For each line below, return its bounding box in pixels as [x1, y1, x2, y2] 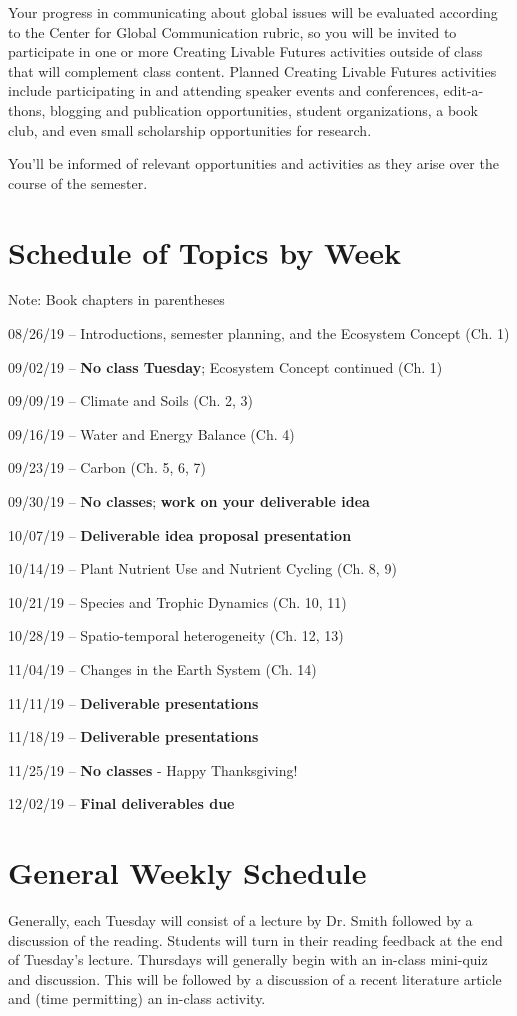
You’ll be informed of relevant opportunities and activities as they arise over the [8, 153, 499, 174]
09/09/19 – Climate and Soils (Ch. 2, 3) [8, 390, 254, 411]
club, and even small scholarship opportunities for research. [8, 119, 372, 140]
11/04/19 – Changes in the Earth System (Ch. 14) [8, 659, 317, 679]
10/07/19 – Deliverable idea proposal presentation [8, 524, 352, 545]
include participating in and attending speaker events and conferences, [8, 80, 439, 101]
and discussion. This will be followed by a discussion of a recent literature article [8, 968, 502, 989]
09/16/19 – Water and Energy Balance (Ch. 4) [8, 423, 295, 444]
